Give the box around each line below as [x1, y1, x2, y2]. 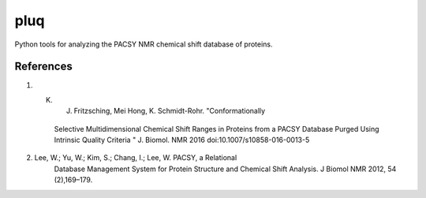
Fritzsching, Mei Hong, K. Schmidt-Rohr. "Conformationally [73, 106, 266, 116]
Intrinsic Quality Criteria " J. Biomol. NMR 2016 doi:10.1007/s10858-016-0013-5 [54, 135, 310, 145]
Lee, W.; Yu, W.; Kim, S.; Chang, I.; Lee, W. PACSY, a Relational [34, 153, 237, 163]
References [14, 60, 73, 73]
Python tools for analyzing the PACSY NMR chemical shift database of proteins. [14, 39, 273, 49]
